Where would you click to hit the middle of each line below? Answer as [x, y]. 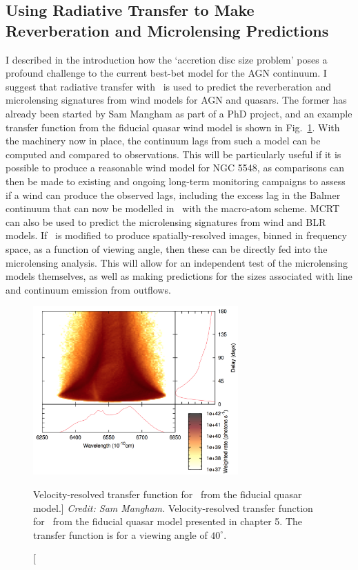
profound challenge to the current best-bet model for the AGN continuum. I [166, 73]
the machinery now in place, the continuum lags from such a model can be [163, 141]
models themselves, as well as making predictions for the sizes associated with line [179, 276]
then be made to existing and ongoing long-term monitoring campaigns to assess [176, 181]
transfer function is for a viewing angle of [120, 534]
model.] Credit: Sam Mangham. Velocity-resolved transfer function [173, 507]
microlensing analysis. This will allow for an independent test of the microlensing [177, 262]
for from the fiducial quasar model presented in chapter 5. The [168, 521]
